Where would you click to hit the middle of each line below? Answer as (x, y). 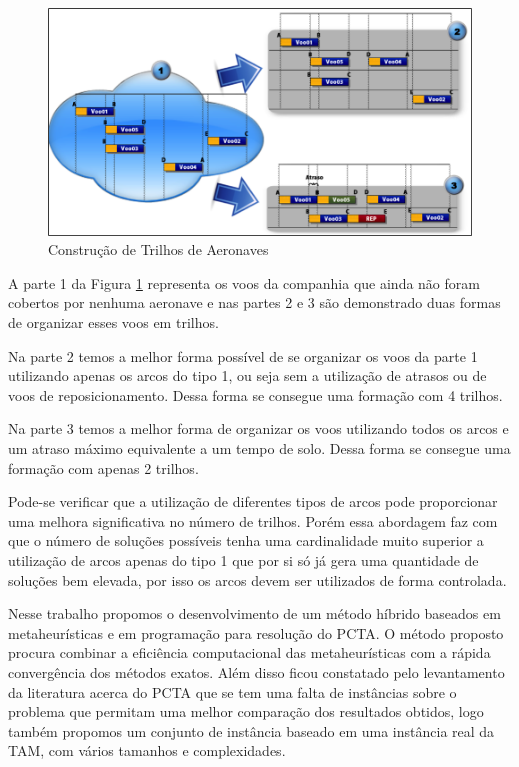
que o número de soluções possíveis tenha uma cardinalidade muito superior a (246, 540)
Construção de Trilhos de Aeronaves (158, 249)
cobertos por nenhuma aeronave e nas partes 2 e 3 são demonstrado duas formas (254, 302)
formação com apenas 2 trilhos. (103, 467)
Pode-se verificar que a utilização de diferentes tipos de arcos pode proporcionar (253, 501)
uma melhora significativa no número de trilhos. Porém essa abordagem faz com (253, 520)
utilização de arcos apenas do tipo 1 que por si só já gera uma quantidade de (243, 559)
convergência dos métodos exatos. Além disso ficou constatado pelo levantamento (256, 671)
